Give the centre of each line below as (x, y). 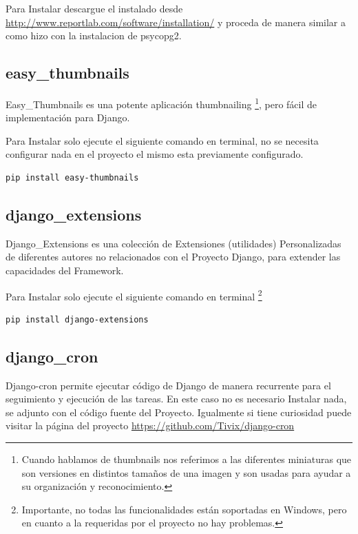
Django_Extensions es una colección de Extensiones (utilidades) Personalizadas (173, 243)
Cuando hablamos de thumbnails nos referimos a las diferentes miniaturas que (187, 459)
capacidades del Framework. (65, 270)
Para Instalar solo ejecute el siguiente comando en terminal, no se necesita (162, 140)
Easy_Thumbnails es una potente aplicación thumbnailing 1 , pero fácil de (161, 103)
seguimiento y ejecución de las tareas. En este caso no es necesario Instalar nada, (176, 399)
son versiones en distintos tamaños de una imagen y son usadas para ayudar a (186, 472)
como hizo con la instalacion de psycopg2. (94, 35)
